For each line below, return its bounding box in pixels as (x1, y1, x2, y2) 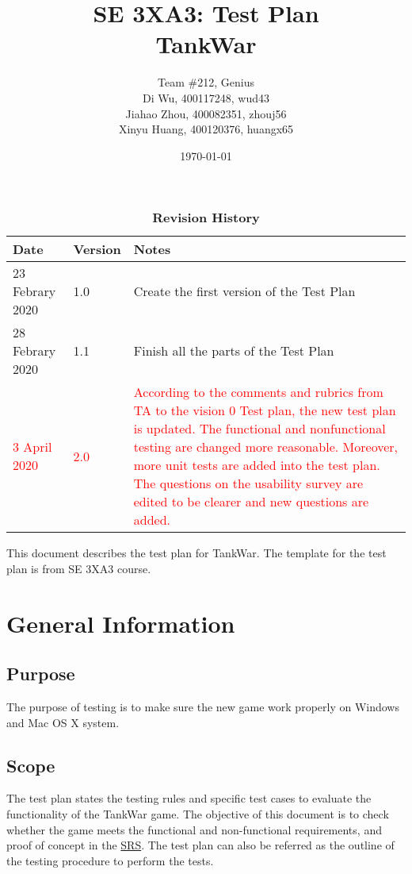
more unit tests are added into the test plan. (133, 456, 380, 475)
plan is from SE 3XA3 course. (6, 560, 151, 576)
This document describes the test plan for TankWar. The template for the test (6, 545, 387, 561)
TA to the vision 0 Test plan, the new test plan (133, 401, 396, 420)
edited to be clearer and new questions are (133, 492, 369, 511)
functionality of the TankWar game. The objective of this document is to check (6, 806, 389, 822)
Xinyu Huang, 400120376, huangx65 (118, 121, 294, 137)
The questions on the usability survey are (133, 474, 364, 493)
